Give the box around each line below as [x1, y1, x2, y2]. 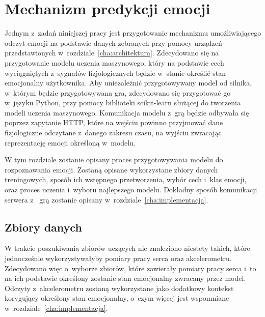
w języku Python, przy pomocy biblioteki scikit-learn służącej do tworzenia [5, 97, 241, 108]
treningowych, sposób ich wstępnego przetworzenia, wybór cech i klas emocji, [5, 174, 247, 185]
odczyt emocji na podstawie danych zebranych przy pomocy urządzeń [5, 37, 222, 48]
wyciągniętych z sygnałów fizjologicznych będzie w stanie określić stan [5, 67, 226, 78]
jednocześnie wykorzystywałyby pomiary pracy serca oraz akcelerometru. [5, 253, 232, 264]
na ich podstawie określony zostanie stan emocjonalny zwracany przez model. [5, 273, 246, 283]
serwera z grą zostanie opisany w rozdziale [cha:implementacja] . [5, 194, 208, 205]
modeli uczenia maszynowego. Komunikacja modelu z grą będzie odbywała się [5, 107, 249, 118]
